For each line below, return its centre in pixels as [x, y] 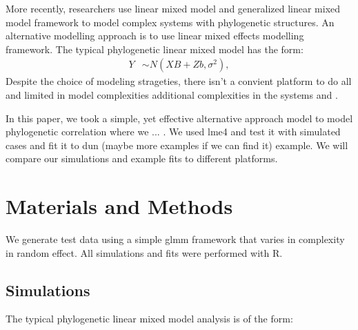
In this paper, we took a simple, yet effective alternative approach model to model [179, 118]
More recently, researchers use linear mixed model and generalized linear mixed [173, 8]
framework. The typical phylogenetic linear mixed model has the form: [155, 49]
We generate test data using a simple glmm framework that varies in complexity [175, 239]
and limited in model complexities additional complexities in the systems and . [172, 95]
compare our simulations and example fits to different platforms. [142, 158]
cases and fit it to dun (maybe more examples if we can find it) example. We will [177, 145]
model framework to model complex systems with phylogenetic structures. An [170, 22]
